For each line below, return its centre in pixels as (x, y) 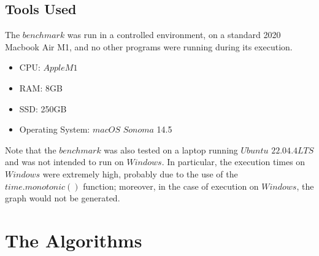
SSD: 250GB (43, 108)
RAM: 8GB (41, 87)
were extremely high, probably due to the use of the (140, 173)
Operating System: (55, 129)
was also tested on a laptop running (171, 149)
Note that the (31, 149)
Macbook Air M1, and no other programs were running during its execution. (149, 46)
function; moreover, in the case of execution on (171, 186)
